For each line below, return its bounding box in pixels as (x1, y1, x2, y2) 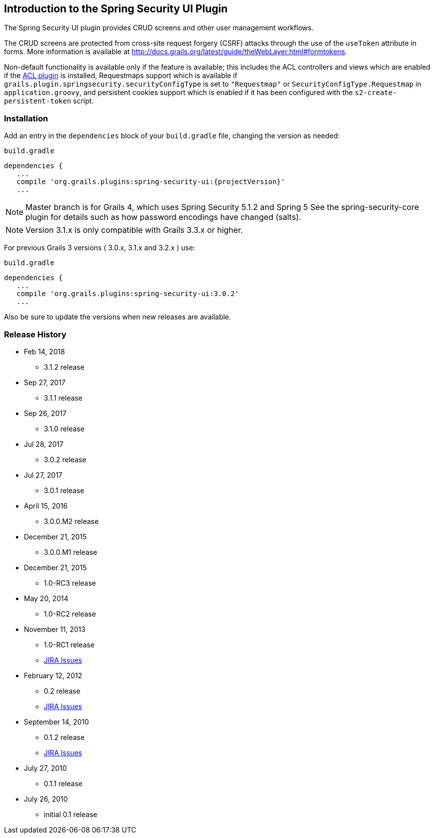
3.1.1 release (44, 393, 83, 402)
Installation (4, 113, 48, 123)
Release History (4, 329, 67, 339)
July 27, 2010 (24, 763, 67, 772)
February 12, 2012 (24, 671, 82, 680)
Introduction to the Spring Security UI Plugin (4, 2, 228, 15)
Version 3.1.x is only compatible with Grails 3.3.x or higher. (25, 225, 243, 235)
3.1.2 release (44, 362, 85, 371)
